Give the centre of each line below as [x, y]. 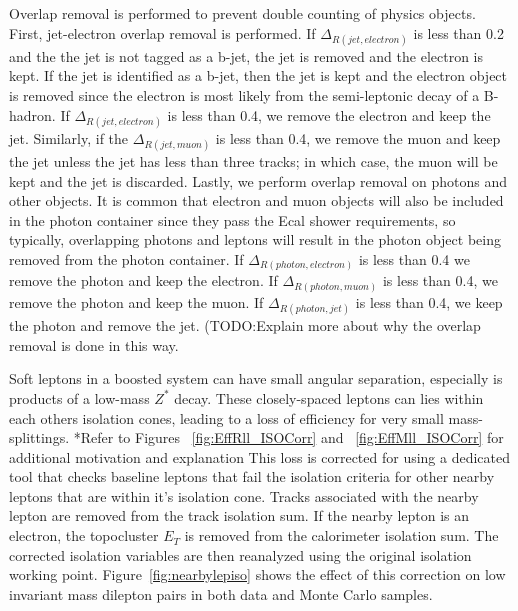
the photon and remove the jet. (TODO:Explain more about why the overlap [245, 325]
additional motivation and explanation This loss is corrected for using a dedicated [260, 456]
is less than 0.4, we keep [429, 301]
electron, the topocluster [84, 535]
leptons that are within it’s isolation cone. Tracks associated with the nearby [244, 495]
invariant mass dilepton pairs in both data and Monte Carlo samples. [221, 593]
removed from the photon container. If [126, 258]
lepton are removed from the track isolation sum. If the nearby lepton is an [239, 515]
